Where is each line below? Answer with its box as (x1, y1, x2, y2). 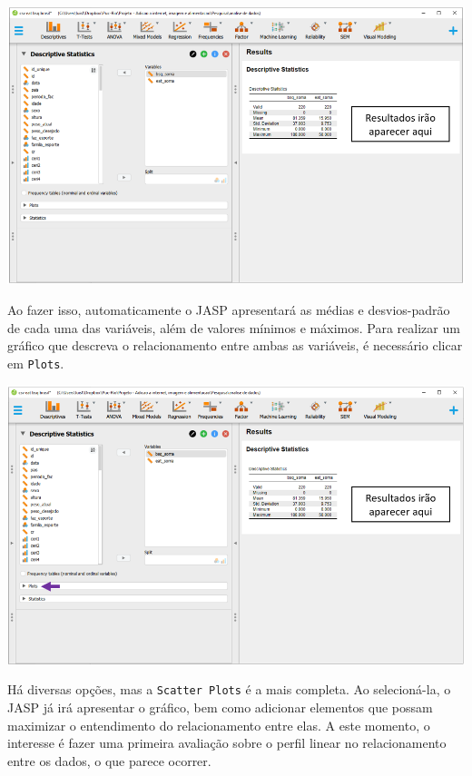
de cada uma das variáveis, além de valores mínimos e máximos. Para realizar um (7, 318, 460, 337)
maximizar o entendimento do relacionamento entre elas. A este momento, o (7, 715, 430, 734)
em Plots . (7, 353, 64, 372)
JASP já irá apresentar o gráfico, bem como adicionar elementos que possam (7, 698, 433, 717)
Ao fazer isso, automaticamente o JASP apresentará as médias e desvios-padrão (7, 300, 450, 319)
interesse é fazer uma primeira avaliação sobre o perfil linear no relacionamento (7, 733, 447, 752)
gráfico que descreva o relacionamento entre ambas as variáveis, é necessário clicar (7, 336, 463, 355)
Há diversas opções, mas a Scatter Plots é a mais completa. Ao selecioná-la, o (7, 680, 451, 699)
